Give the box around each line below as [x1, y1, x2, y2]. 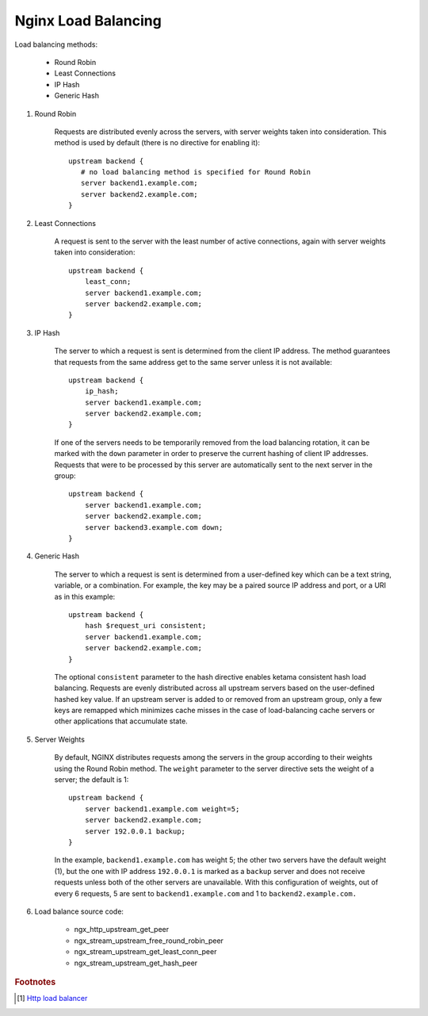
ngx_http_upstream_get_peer [74, 925, 170, 934]
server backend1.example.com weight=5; [84, 804, 240, 813]
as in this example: [54, 592, 116, 601]
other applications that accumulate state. [54, 716, 188, 726]
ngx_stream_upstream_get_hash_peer [74, 958, 198, 968]
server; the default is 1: [54, 775, 129, 784]
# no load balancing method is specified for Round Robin [80, 167, 311, 177]
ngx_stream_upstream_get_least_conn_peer [74, 947, 217, 957]
